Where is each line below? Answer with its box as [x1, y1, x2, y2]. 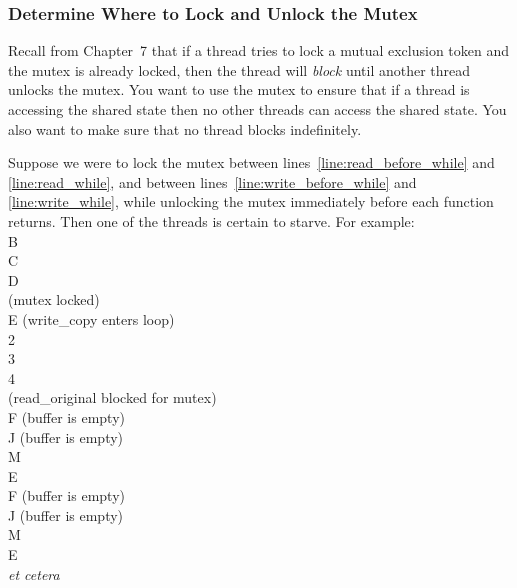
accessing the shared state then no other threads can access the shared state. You [8, 99, 507, 119]
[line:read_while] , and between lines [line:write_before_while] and [8, 171, 417, 192]
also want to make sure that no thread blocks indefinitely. [8, 118, 362, 139]
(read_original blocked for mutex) [8, 387, 217, 408]
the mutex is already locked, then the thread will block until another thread [8, 59, 471, 80]
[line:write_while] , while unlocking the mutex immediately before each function [8, 191, 494, 212]
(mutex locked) [8, 289, 100, 310]
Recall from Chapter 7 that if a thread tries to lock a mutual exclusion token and [8, 40, 510, 61]
